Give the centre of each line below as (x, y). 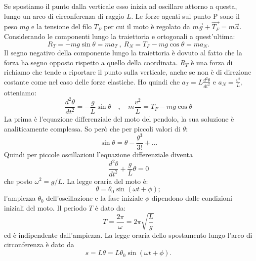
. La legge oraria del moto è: (105, 181)
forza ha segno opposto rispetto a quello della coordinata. (91, 62)
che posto (18, 181)
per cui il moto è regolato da (147, 26)
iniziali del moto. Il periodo (45, 207)
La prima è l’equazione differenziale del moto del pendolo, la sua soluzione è (119, 119)
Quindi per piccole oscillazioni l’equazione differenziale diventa (99, 154)
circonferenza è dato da (39, 244)
